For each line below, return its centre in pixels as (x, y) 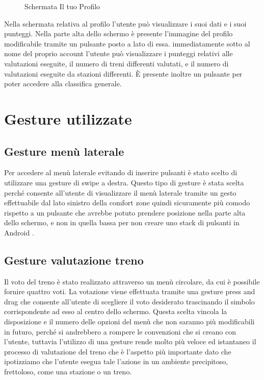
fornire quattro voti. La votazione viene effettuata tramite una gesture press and (130, 291)
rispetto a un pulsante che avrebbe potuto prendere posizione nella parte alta (125, 212)
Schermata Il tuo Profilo (62, 6)
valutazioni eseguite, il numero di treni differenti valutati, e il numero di (116, 63)
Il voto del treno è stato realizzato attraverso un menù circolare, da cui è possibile (132, 281)
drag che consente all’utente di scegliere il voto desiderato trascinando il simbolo (129, 301)
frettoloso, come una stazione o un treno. (68, 372)
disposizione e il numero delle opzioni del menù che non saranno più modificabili (129, 322)
